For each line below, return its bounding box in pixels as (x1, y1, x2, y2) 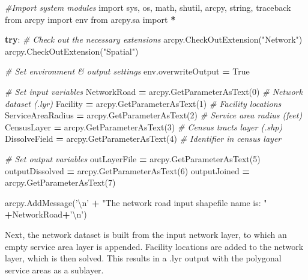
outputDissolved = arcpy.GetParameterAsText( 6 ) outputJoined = (5, 164, 250, 177)
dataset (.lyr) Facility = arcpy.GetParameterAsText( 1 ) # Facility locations (5, 97, 282, 109)
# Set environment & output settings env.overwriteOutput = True (5, 65, 250, 78)
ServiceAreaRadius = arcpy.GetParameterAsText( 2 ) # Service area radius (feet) (5, 109, 303, 121)
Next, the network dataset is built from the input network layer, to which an (5, 228, 287, 240)
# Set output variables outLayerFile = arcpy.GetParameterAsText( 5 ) (5, 152, 261, 165)
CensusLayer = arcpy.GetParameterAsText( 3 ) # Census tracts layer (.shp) (5, 120, 283, 133)
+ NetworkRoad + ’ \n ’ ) (5, 208, 87, 221)
